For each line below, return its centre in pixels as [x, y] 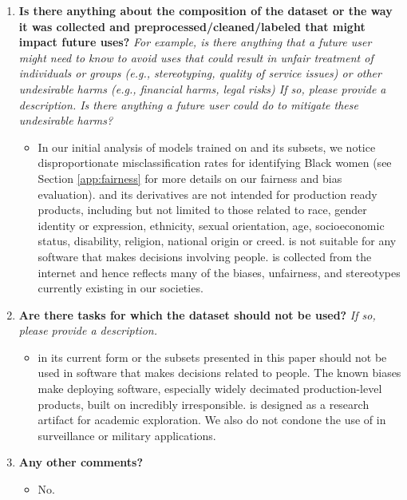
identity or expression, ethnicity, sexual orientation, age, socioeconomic [211, 225]
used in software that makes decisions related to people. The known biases [219, 373]
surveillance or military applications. [127, 435]
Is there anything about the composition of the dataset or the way [205, 10]
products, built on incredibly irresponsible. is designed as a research [203, 404]
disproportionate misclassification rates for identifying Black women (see [215, 163]
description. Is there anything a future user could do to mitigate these [188, 104]
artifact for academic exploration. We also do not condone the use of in [212, 420]
